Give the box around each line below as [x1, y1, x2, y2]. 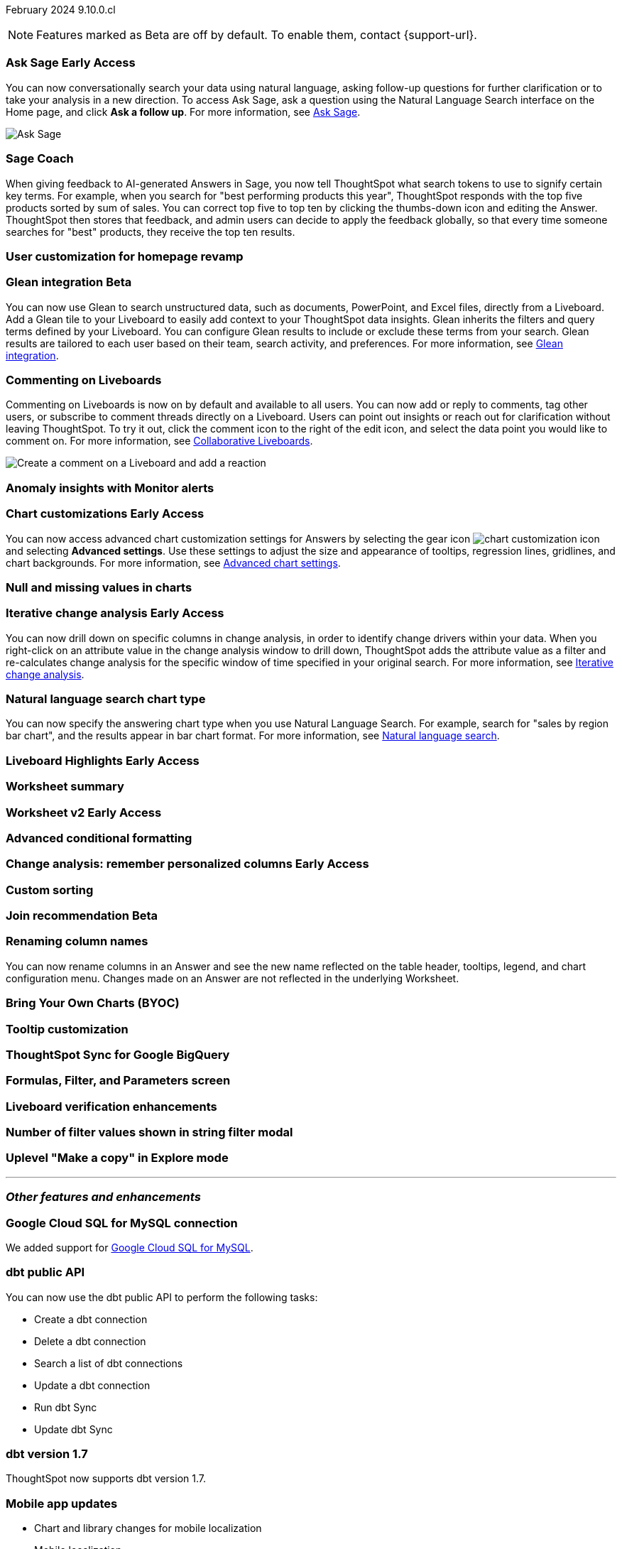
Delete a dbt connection [34, 1335, 146, 1347]
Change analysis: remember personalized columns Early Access [6, 857, 369, 871]
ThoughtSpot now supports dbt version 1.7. [6, 1472, 206, 1485]
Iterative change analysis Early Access [6, 606, 224, 621]
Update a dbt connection [34, 1379, 151, 1391]
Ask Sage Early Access [6, 55, 136, 70]
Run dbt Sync [34, 1401, 97, 1413]
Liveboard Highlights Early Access [6, 753, 200, 768]
